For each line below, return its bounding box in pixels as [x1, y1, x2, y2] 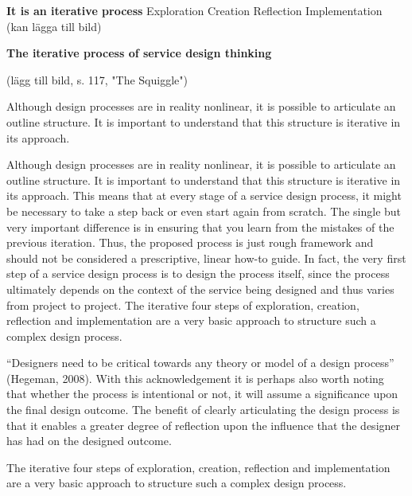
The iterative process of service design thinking [6, 45, 272, 61]
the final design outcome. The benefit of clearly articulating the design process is [6, 401, 400, 418]
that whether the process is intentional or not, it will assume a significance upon [6, 385, 398, 402]
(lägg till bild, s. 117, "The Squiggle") [6, 71, 188, 88]
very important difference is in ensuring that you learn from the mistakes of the [6, 218, 395, 235]
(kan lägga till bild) [6, 18, 102, 34]
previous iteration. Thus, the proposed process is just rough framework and [6, 234, 374, 251]
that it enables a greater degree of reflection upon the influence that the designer [6, 416, 401, 433]
